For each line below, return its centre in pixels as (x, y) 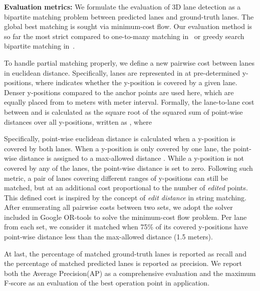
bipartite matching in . (40, 46)
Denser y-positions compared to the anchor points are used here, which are (119, 92)
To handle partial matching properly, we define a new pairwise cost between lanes (129, 62)
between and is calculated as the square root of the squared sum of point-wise (123, 111)
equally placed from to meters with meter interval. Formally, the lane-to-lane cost (129, 102)
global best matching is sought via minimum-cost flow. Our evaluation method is (128, 26)
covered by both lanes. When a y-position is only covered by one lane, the (117, 148)
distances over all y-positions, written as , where (78, 121)
